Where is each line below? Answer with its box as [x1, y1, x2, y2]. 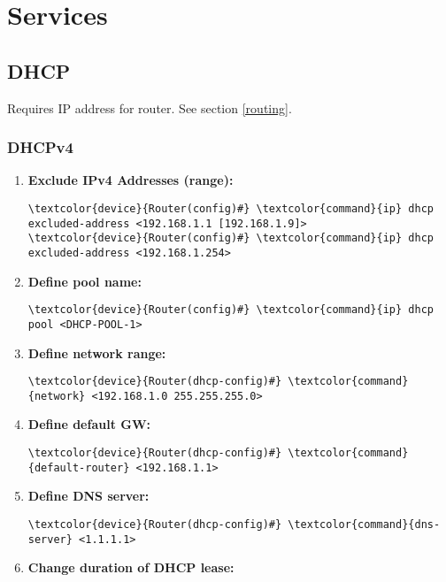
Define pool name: [27, 272, 142, 290]
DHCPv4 [7, 136, 73, 158]
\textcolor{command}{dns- [288, 517, 441, 531]
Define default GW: [27, 415, 151, 433]
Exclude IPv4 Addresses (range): [27, 171, 234, 189]
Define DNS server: [27, 486, 150, 505]
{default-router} [27, 461, 130, 474]
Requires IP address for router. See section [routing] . [7, 98, 292, 117]
